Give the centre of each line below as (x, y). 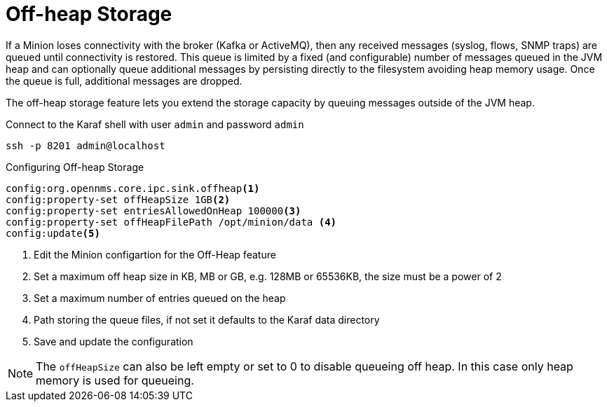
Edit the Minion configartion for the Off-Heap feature (155, 254)
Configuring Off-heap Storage (75, 167)
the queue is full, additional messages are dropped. (124, 81)
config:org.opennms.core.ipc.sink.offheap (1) (133, 188)
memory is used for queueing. (115, 380)
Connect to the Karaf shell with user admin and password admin (155, 124)
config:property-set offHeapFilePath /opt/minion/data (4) (171, 222)
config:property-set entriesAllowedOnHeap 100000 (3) (154, 211)
